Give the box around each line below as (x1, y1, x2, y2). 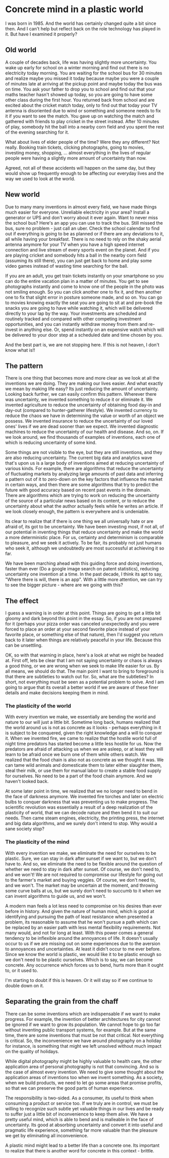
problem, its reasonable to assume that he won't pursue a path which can (5, 919, 158, 925)
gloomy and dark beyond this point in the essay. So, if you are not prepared (5, 615, 162, 622)
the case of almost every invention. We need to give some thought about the (5, 1069, 164, 1075)
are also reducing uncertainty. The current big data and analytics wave (5, 454, 152, 461)
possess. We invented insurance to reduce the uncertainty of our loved (5, 418, 153, 424)
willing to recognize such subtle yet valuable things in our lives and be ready (5, 1105, 164, 1111)
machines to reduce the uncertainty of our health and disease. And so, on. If (5, 429, 164, 435)
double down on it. (5, 982, 44, 988)
